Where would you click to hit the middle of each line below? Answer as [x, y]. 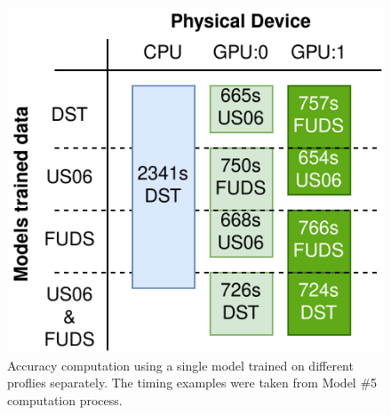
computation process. [65, 399]
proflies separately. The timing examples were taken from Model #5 [192, 383]
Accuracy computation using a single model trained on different [180, 365]
